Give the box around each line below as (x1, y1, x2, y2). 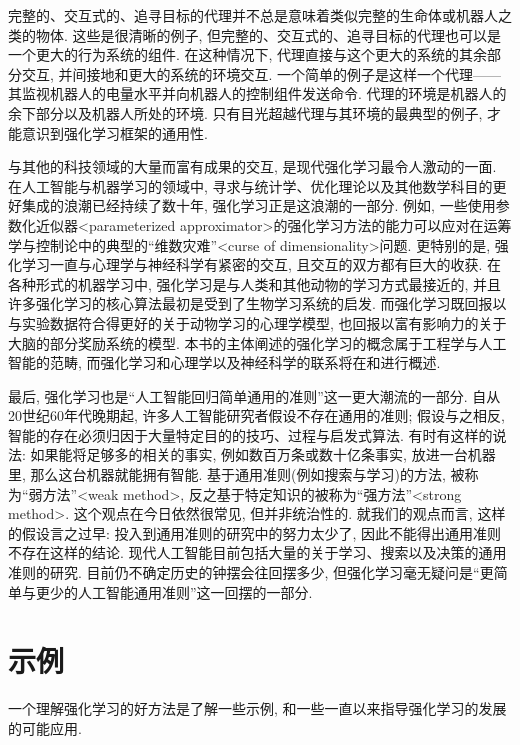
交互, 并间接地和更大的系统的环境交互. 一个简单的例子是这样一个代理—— (21, 63, 502, 84)
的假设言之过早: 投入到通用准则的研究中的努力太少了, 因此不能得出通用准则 (8, 522, 502, 543)
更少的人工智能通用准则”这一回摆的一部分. (35, 581, 313, 602)
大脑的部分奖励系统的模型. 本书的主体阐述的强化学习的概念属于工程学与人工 (8, 332, 507, 353)
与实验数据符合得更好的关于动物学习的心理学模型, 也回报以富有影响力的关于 (8, 312, 507, 333)
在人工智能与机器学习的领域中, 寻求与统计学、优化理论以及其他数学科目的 (8, 175, 493, 196)
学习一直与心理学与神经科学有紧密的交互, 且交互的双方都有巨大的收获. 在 (21, 254, 502, 275)
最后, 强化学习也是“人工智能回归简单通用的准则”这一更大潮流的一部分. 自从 (8, 385, 501, 406)
